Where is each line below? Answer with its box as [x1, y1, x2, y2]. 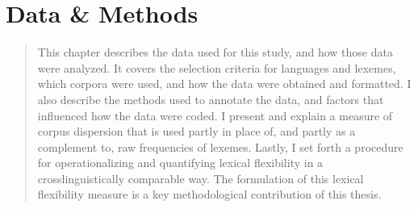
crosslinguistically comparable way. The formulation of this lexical [37, 169, 364, 186]
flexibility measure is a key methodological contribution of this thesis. [37, 186, 382, 203]
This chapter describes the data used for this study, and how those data [37, 44, 393, 61]
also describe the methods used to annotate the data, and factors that [37, 90, 384, 107]
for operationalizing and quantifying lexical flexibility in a [37, 154, 324, 171]
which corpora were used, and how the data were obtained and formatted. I [37, 75, 412, 92]
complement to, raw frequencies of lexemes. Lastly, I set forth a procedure [37, 138, 403, 155]
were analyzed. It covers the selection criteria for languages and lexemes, [37, 59, 396, 76]
